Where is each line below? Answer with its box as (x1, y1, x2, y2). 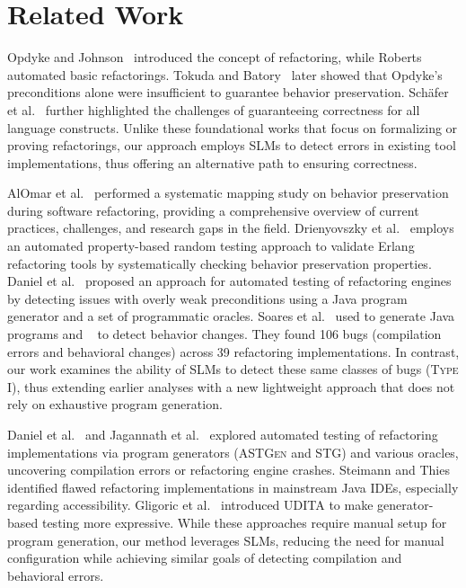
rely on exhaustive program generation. (7, 395, 223, 414)
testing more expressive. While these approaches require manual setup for (41, 512, 447, 531)
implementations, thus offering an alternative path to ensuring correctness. (7, 153, 418, 172)
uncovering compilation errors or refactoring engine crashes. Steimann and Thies (7, 460, 450, 479)
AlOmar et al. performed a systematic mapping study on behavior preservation (7, 183, 449, 202)
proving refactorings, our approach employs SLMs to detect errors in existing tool (7, 136, 456, 155)
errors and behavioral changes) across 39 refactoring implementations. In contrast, (7, 342, 460, 361)
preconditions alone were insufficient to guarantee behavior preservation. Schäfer (7, 83, 449, 102)
